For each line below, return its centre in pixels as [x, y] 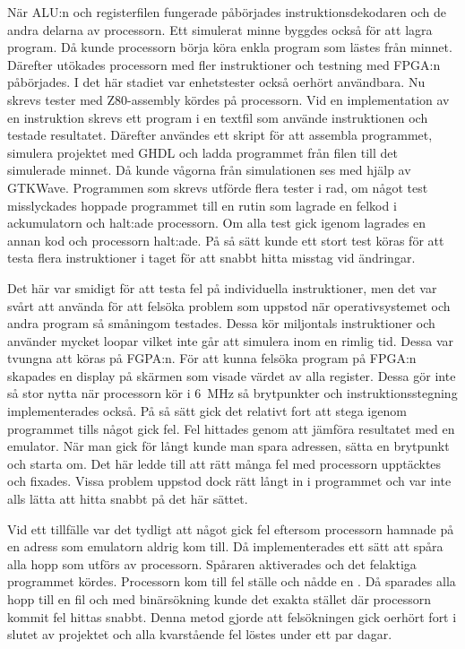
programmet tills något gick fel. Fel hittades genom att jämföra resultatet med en [231, 428]
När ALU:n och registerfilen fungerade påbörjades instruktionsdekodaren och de [227, 12]
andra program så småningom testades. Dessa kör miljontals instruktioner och [221, 323]
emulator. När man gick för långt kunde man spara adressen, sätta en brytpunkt [228, 446]
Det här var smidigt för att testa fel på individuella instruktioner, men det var [222, 287]
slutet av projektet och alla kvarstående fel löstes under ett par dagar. [200, 634]
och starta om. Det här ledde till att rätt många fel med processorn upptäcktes [224, 463]
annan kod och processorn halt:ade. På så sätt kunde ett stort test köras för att [226, 240]
